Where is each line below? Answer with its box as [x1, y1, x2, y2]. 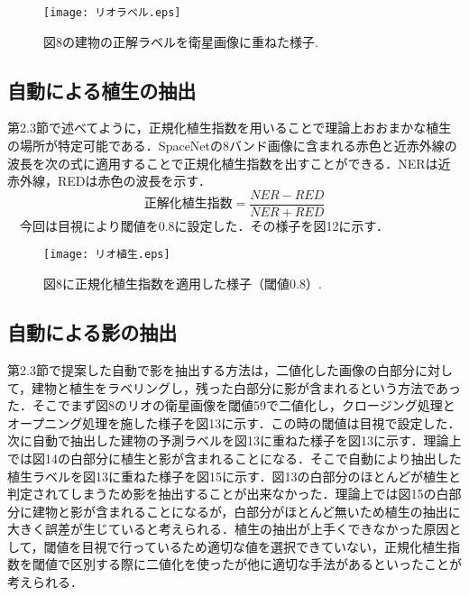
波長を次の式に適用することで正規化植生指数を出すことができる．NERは [7, 153, 438, 172]
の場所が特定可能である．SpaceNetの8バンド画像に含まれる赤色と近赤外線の [7, 136, 457, 155]
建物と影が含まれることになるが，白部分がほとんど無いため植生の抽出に [32, 501, 461, 520]
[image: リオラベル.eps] [43, 6, 181, 19]
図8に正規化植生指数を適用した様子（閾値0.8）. [43, 274, 322, 293]
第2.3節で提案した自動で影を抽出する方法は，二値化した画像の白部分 [7, 360, 415, 379]
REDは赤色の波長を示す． [57, 171, 211, 190]
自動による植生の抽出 [7, 76, 197, 104]
